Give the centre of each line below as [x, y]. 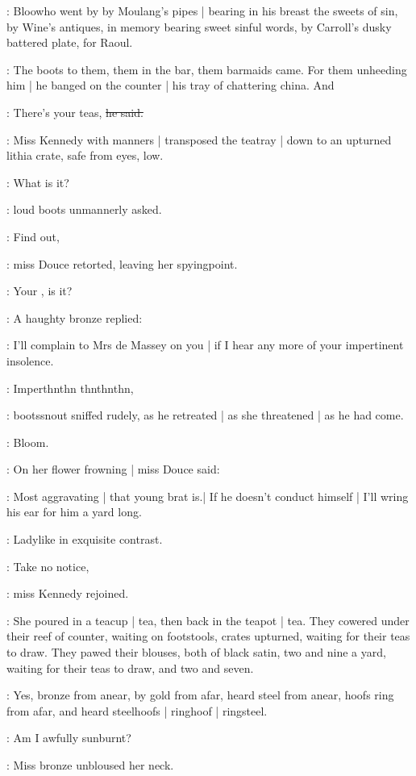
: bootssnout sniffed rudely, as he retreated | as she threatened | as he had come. [205, 415]
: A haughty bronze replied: [75, 317]
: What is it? [38, 182]
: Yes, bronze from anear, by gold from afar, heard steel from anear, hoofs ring [200, 695]
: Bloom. [28, 442]
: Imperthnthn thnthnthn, [70, 388]
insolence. [30, 360]
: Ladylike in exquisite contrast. [85, 539]
